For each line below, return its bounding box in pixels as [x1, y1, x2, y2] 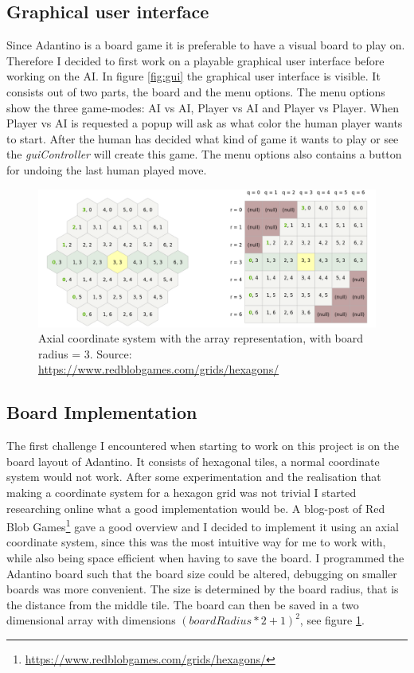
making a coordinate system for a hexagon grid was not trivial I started [6, 483, 357, 500]
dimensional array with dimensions [6, 612, 176, 628]
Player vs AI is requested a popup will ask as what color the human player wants [6, 115, 403, 131]
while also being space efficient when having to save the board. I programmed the [6, 550, 404, 566]
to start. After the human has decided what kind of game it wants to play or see [6, 130, 399, 147]
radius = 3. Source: [38, 345, 132, 362]
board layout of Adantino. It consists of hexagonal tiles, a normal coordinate [6, 452, 380, 469]
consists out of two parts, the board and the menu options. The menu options [6, 83, 385, 100]
